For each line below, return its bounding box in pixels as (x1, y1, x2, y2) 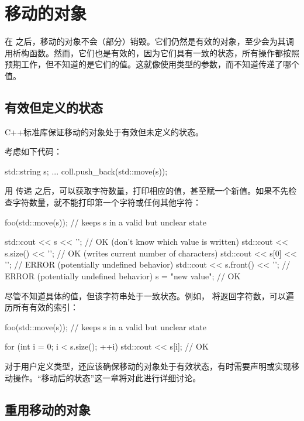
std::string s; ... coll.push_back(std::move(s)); (5, 165, 168, 177)
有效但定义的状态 (5, 98, 103, 116)
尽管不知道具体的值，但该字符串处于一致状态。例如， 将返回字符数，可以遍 (5, 289, 294, 302)
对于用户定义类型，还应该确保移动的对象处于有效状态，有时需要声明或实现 (5, 360, 291, 372)
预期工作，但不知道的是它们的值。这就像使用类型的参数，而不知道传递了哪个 (5, 58, 299, 70)
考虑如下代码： (5, 145, 62, 158)
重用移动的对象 (5, 400, 91, 418)
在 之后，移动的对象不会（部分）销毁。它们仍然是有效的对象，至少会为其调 (5, 35, 294, 47)
